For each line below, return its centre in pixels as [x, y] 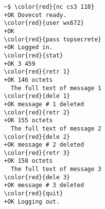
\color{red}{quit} [34, 194]
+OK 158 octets [28, 161]
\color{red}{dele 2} [37, 137]
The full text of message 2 [56, 128]
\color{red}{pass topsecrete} [53, 39]
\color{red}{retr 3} [37, 153]
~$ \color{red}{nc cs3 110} [49, 7]
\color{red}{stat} [34, 55]
